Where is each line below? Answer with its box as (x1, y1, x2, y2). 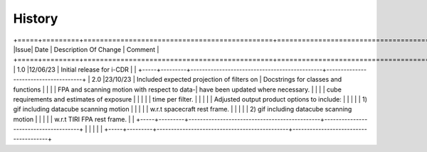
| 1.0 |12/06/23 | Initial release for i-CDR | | (13, 65, 137, 74)
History (13, 11, 58, 26)
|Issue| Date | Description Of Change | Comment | (13, 45, 159, 53)
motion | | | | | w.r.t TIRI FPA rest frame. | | (13, 114, 135, 124)
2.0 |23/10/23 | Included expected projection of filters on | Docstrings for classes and (91, 75, 342, 84)
